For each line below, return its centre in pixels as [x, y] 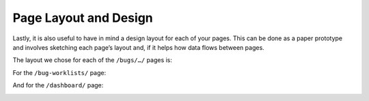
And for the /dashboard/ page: [58, 85]
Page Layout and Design [83, 18]
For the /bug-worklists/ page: [59, 72]
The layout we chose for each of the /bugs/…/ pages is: [92, 60]
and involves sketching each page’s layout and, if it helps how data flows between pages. [138, 47]
